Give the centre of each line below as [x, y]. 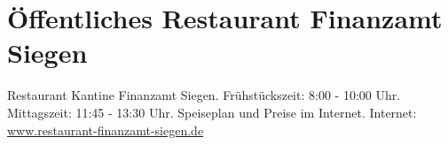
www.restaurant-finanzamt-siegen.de [106, 130]
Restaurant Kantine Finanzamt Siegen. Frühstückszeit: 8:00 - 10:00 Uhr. [204, 95]
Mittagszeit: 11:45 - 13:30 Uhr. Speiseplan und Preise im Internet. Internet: [212, 112]
